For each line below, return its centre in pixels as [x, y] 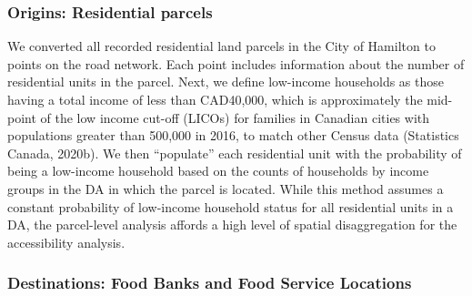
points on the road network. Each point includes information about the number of [236, 63]
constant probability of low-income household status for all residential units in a [231, 206]
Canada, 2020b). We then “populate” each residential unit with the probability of [235, 153]
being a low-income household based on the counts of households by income [218, 171]
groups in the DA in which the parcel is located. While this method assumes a [226, 188]
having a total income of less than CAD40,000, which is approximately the [215, 99]
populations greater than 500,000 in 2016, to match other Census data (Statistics [233, 135]
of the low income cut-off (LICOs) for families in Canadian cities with [235, 117]
